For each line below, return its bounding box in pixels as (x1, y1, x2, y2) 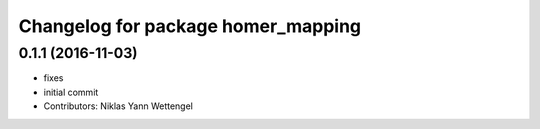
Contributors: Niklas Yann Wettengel (43, 100, 194, 112)
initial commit (43, 86, 99, 98)
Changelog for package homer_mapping (18, 15, 362, 37)
